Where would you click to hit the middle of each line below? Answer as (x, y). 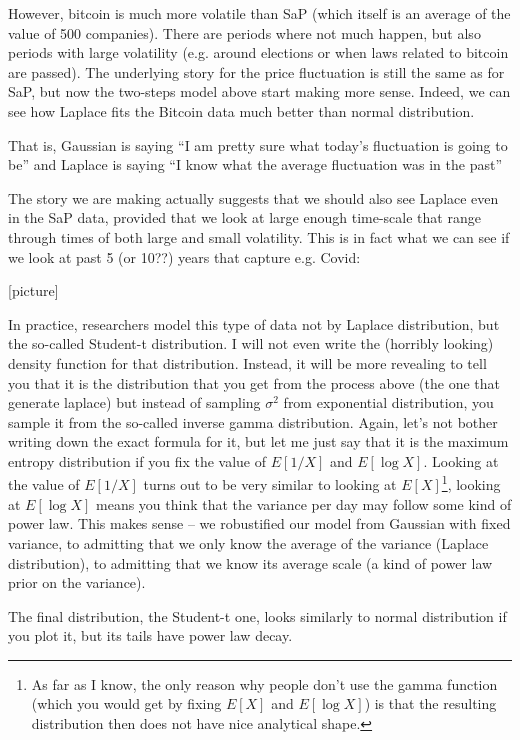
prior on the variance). (77, 582)
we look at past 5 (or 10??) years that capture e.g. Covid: (184, 256)
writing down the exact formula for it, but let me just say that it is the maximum (258, 441)
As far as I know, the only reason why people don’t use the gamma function (264, 683)
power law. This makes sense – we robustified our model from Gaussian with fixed (259, 523)
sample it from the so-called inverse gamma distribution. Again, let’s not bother (253, 421)
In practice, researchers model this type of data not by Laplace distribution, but (254, 323)
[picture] (33, 290)
